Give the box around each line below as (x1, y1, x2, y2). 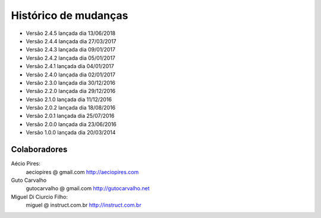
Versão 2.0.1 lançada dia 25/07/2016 (26, 113, 115, 120)
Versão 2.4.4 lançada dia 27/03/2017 (26, 37, 117, 44)
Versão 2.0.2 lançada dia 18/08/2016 (26, 104, 116, 111)
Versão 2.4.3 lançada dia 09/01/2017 (26, 46, 116, 53)
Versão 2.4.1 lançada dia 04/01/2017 (26, 63, 114, 70)
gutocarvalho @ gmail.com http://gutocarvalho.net (26, 185, 150, 192)
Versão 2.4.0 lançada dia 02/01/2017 (26, 71, 116, 78)
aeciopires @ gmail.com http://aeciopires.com (26, 168, 139, 175)
